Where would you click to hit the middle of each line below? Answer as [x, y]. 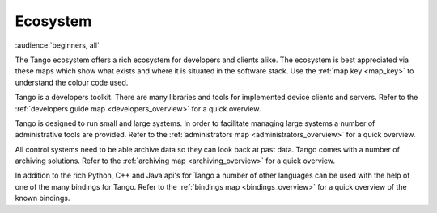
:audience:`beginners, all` [57, 45]
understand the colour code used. [72, 82]
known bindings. [42, 198]
